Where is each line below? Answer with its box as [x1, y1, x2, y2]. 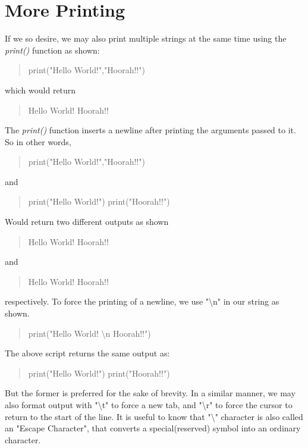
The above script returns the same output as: [5, 347, 170, 359]
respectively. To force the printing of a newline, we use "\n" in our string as [5, 295, 279, 308]
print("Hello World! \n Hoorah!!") [28, 327, 151, 339]
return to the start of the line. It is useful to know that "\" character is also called [5, 410, 303, 422]
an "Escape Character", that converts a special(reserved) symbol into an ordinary [5, 422, 301, 434]
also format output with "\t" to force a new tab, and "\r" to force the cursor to [5, 399, 293, 411]
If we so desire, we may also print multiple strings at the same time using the [5, 32, 287, 45]
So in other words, [5, 135, 71, 148]
